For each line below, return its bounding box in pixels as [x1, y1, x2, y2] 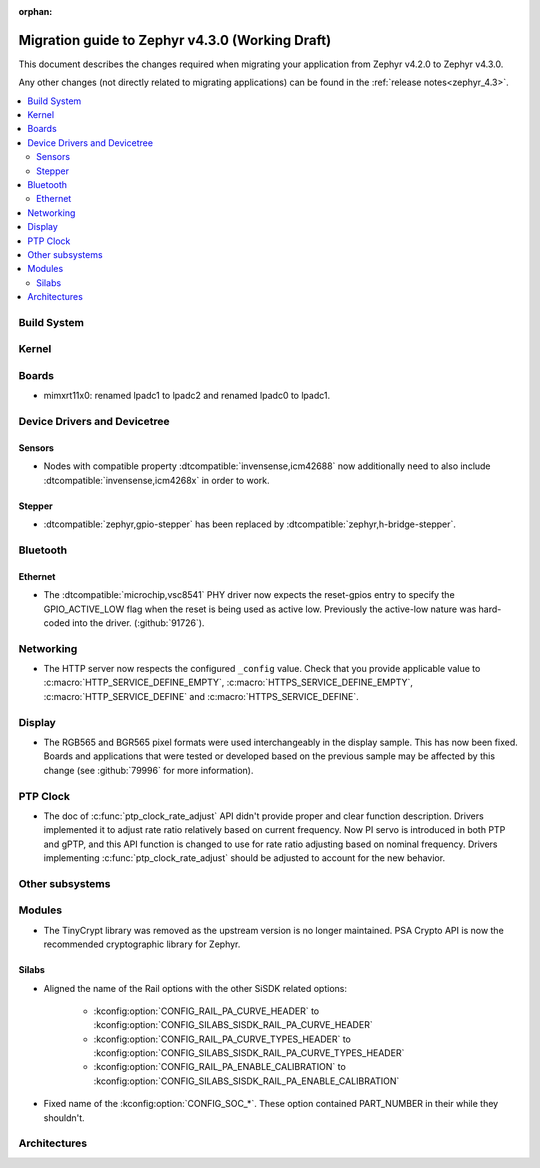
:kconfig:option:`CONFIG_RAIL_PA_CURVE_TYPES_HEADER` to [93, 1033, 352, 1045]
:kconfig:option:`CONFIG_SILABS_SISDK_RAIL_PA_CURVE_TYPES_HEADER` [93, 1047, 405, 1059]
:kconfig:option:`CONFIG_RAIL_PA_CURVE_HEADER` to [93, 1005, 320, 1017]
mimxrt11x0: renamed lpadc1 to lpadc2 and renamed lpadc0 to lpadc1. [43, 390, 330, 402]
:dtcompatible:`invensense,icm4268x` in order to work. [43, 474, 270, 486]
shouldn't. [43, 1111, 85, 1124]
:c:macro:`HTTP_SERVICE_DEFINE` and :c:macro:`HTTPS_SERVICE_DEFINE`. [43, 690, 359, 702]
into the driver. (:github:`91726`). [71, 616, 205, 629]
